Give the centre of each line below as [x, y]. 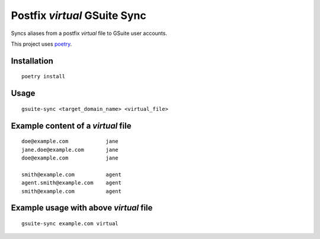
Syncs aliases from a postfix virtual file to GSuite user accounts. [89, 33]
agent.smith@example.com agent [71, 183]
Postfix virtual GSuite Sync [79, 15]
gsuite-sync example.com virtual [70, 223]
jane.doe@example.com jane [70, 149]
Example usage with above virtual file [82, 208]
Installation [32, 61]
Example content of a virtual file [71, 125]
